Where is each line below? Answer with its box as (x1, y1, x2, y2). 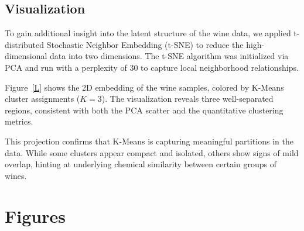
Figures (5, 204, 66, 227)
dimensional (5, 50, 47, 62)
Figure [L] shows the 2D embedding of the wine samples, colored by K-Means (5, 81, 284, 93)
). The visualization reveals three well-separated (101, 92, 274, 105)
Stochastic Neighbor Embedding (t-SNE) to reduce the (46, 38, 244, 50)
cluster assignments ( (5, 92, 80, 105)
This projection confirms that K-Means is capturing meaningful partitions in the (5, 135, 293, 147)
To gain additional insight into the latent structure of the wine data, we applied (5, 27, 291, 39)
